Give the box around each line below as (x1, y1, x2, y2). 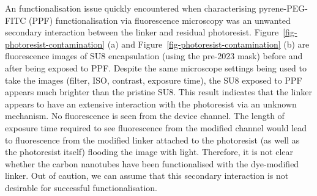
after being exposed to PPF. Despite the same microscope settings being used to (5, 61, 307, 74)
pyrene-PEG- (259, 2, 308, 14)
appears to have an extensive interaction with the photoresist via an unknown (5, 97, 297, 110)
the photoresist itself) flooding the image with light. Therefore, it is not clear (5, 145, 294, 158)
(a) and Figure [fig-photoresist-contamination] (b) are (107, 37, 310, 50)
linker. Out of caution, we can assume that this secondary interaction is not (5, 169, 289, 182)
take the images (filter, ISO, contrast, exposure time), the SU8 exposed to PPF (5, 73, 302, 86)
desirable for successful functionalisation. (5, 181, 157, 194)
